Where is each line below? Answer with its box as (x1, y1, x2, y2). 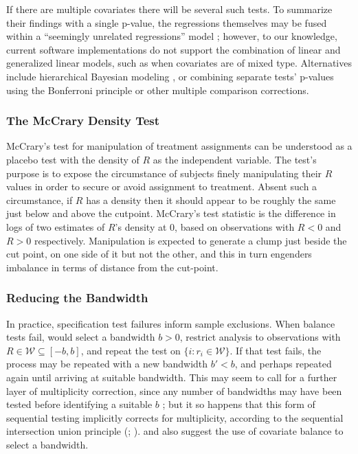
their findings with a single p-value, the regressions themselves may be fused (6, 15, 327, 30)
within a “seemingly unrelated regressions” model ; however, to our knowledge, (6, 29, 337, 43)
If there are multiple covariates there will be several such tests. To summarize (6, 2, 333, 16)
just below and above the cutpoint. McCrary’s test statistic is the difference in (6, 206, 336, 220)
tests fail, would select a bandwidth (6, 330, 155, 344)
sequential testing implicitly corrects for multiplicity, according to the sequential (6, 410, 344, 424)
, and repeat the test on (80, 343, 181, 357)
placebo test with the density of (6, 152, 139, 166)
